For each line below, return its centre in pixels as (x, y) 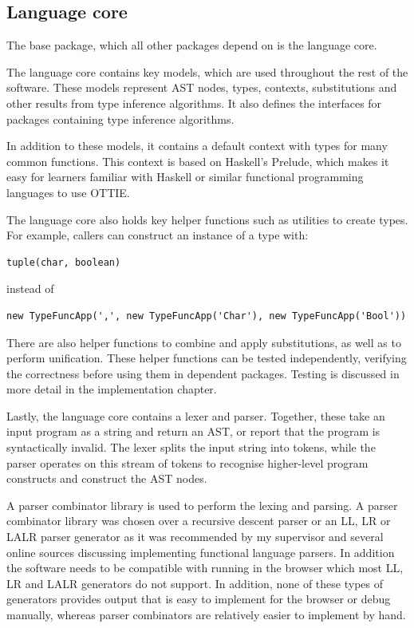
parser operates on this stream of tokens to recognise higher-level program (187, 462)
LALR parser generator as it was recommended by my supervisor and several (195, 537)
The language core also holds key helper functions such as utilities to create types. (207, 219)
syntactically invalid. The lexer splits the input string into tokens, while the (191, 447)
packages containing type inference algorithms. (120, 118)
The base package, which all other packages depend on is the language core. (192, 45)
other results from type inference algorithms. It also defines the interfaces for (194, 103)
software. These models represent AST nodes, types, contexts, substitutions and (202, 87)
